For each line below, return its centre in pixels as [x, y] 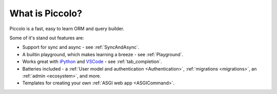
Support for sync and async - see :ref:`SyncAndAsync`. [81, 47]
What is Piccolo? [46, 13]
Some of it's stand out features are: [47, 38]
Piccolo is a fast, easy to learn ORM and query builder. [67, 29]
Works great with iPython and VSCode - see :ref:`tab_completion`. [92, 62]
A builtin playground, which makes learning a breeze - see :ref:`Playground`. [103, 54]
